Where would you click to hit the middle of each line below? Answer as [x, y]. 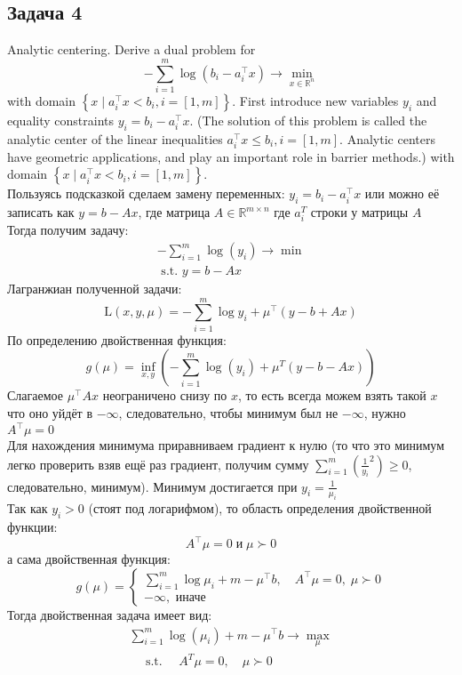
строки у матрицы [359, 212]
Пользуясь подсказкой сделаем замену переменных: [146, 193]
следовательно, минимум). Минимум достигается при [152, 486]
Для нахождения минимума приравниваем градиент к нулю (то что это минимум [226, 445]
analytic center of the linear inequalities [115, 138]
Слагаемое [35, 395]
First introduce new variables [319, 100]
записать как [41, 212]
